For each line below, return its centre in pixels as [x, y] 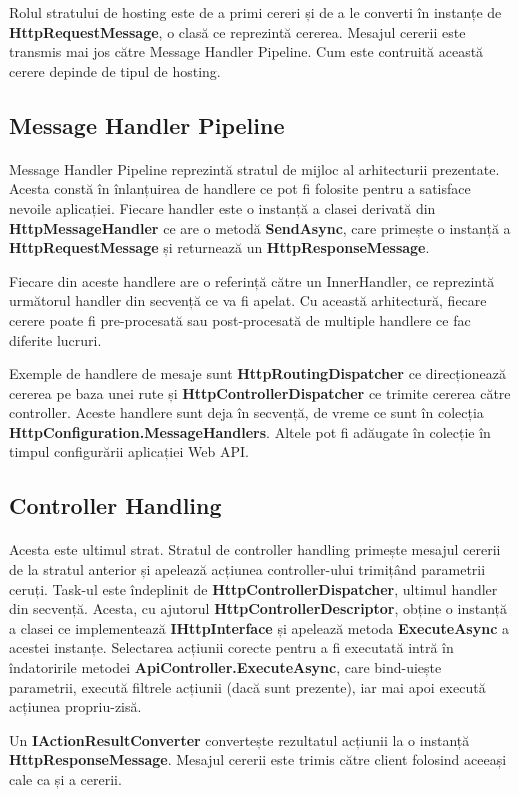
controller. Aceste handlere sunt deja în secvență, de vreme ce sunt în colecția [246, 412]
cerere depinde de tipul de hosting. [115, 70]
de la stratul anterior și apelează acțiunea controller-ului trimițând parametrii [247, 569]
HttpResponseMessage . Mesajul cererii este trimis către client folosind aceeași [258, 759]
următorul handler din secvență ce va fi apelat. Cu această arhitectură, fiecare [248, 300]
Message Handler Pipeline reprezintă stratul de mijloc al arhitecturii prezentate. [254, 168]
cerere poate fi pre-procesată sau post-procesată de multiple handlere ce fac [240, 319]
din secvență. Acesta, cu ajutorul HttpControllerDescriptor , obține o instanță [258, 608]
